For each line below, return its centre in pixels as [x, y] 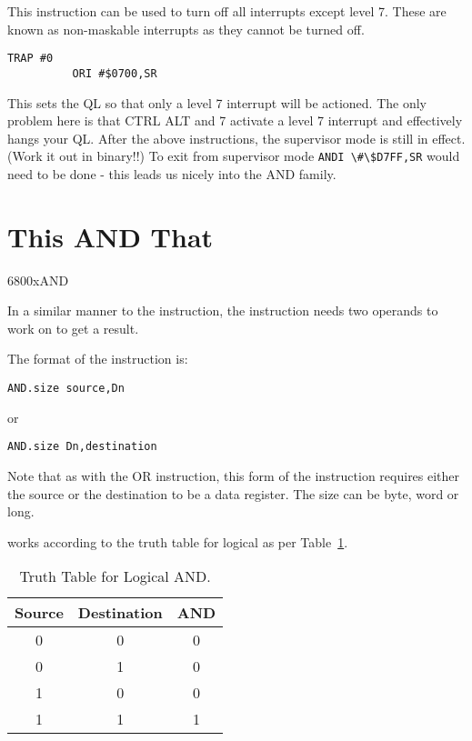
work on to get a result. [73, 328]
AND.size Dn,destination [82, 447]
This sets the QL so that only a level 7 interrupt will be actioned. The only [217, 102]
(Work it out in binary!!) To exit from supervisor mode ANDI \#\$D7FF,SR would [234, 156]
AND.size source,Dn [66, 389]
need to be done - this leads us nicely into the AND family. [172, 173]
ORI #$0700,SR [115, 73]
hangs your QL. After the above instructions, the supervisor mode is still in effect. [236, 138]
